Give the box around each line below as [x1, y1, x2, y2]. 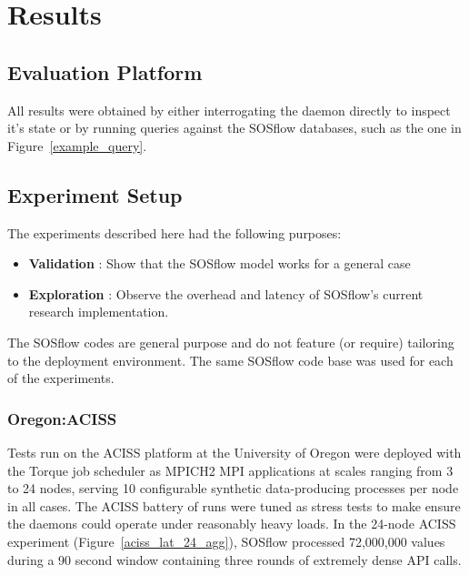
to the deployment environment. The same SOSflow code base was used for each [7, 350, 454, 369]
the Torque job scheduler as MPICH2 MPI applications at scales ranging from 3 [7, 460, 454, 479]
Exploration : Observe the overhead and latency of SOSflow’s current [28, 284, 424, 303]
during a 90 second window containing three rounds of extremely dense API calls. [7, 550, 462, 569]
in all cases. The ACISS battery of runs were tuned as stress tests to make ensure [7, 496, 461, 515]
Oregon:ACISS [7, 407, 117, 429]
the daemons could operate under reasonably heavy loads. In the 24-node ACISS [7, 514, 456, 533]
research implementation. [28, 302, 169, 321]
